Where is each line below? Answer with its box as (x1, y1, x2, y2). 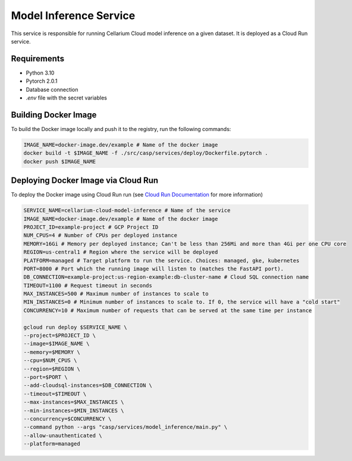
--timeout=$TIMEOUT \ (23, 390, 87, 397)
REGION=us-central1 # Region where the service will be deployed (23, 249, 218, 256)
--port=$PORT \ (23, 373, 68, 381)
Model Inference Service (11, 9, 136, 22)
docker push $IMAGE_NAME (23, 158, 96, 165)
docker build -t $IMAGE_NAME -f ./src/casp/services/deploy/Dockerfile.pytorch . (23, 149, 269, 157)
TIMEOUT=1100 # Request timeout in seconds (23, 282, 153, 289)
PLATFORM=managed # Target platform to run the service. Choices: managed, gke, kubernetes (23, 257, 300, 264)
